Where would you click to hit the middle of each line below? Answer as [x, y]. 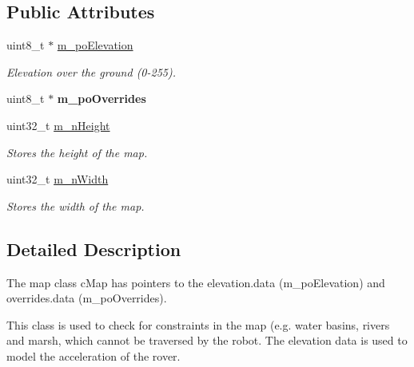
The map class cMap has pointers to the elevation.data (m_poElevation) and [196, 282]
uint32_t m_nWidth [58, 179]
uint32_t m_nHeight [58, 125]
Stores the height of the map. [77, 152]
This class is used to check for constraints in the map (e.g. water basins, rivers [198, 324]
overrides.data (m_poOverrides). [87, 298]
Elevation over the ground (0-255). [92, 71]
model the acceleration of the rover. [94, 355]
